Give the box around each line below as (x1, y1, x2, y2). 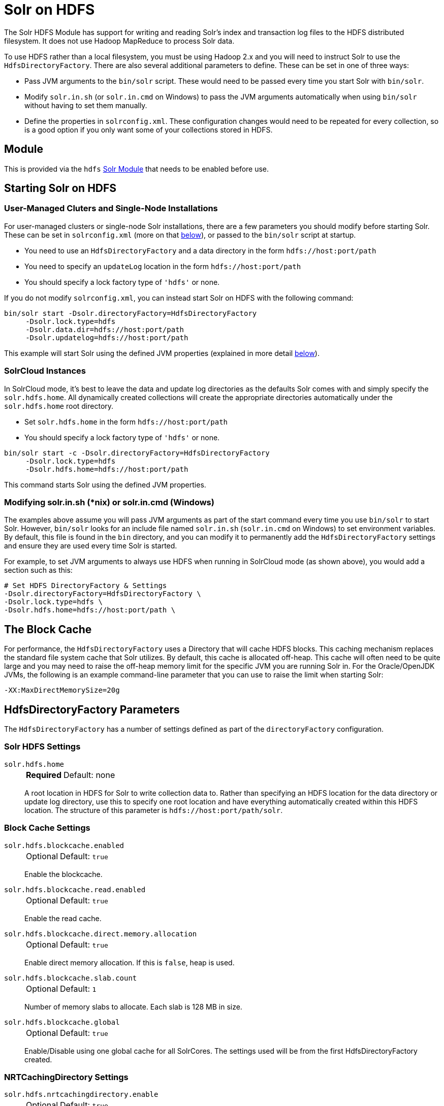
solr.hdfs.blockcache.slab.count (4, 973, 137, 982)
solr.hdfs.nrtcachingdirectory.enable (4, 1090, 158, 1099)
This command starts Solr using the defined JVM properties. (4, 480, 206, 489)
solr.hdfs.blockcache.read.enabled (4, 885, 146, 894)
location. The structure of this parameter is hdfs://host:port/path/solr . (24, 805, 283, 815)
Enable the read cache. (24, 914, 102, 923)
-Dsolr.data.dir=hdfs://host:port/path (25, 325, 184, 334)
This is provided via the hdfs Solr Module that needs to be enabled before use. (4, 164, 269, 173)
